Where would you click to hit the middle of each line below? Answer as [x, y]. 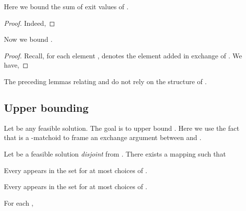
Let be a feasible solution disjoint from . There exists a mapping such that [115, 153]
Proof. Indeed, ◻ [29, 23]
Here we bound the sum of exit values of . [66, 6]
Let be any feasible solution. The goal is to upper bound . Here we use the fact [122, 128]
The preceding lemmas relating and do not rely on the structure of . [105, 81]
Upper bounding [46, 107]
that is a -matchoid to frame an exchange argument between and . [103, 137]
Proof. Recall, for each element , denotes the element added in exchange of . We [123, 55]
